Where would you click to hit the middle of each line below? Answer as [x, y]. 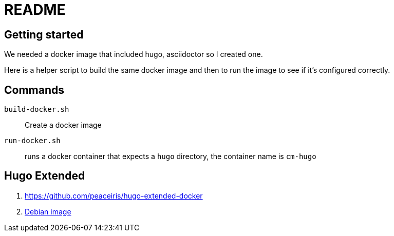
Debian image [48, 211]
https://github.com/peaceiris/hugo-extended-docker [114, 195]
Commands [34, 90]
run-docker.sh [32, 141]
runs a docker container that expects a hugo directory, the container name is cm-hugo [171, 156]
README [35, 10]
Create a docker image [63, 125]
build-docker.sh [37, 110]
